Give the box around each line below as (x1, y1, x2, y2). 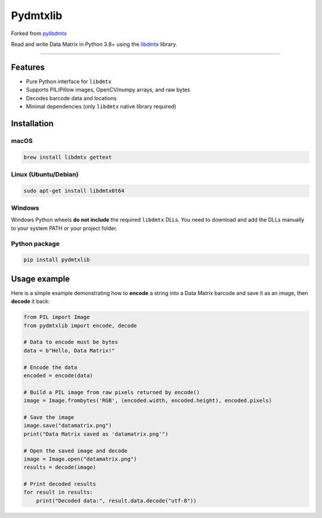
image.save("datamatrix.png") (23, 422, 112, 429)
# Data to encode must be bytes (23, 339, 119, 346)
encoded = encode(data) (23, 373, 94, 379)
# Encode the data (23, 364, 78, 371)
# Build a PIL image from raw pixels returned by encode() (23, 389, 200, 396)
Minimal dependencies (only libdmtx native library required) (26, 103, 177, 110)
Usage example (11, 274, 70, 284)
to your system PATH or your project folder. (11, 224, 117, 232)
